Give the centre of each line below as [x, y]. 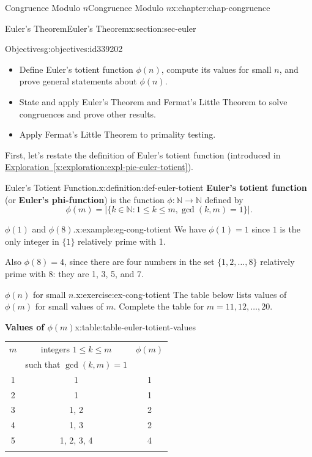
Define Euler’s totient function [76, 69]
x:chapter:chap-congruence [221, 7]
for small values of [69, 306]
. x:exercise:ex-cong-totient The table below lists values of [180, 294]
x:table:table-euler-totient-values [135, 326]
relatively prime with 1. [122, 241]
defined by [224, 199]
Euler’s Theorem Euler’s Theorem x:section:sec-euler [101, 28]
